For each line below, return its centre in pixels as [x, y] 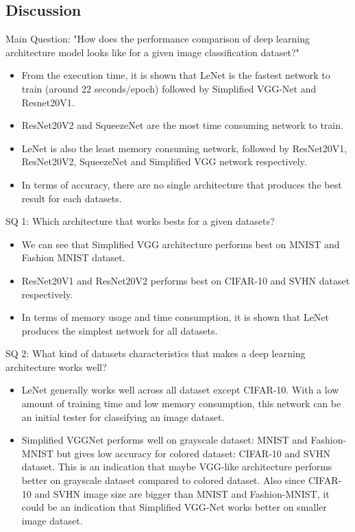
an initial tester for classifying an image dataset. [123, 416]
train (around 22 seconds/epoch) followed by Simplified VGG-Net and [169, 88]
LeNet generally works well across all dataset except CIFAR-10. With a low [180, 390]
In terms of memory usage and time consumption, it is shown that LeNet [175, 317]
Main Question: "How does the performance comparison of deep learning [158, 39]
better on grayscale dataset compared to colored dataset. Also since [163, 480]
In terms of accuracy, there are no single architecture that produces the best [182, 184]
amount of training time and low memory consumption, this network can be [181, 403]
